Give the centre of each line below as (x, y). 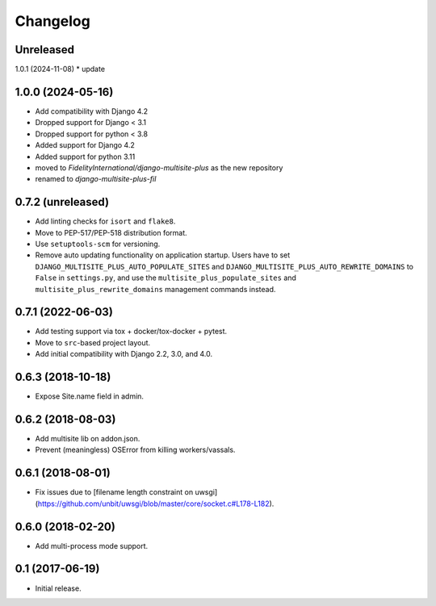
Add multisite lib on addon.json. (88, 439)
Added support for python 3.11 (85, 157)
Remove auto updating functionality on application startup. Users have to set (163, 255)
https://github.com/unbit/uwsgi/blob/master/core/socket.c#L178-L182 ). (156, 504)
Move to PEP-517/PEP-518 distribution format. (111, 232)
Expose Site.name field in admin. (90, 396)
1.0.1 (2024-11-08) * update (60, 69)
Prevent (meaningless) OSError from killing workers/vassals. (135, 450)
